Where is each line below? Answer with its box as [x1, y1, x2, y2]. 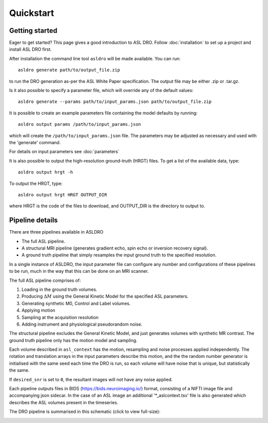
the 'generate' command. [9, 139, 61, 145]
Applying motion [21, 307, 56, 313]
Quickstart [9, 7, 55, 18]
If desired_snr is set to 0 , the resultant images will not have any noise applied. [9, 376, 173, 382]
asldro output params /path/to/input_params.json [18, 122, 141, 127]
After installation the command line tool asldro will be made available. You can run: [9, 55, 181, 62]
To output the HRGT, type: [9, 180, 63, 186]
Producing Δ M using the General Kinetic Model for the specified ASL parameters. [21, 293, 189, 299]
